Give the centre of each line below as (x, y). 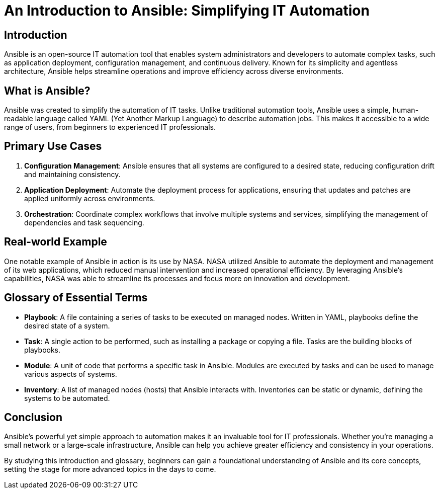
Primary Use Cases (53, 146)
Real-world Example (56, 242)
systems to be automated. (67, 398)
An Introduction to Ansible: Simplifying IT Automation (187, 11)
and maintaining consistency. (72, 174)
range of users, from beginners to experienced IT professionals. (110, 127)
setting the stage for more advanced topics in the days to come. (110, 469)
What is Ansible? (47, 91)
